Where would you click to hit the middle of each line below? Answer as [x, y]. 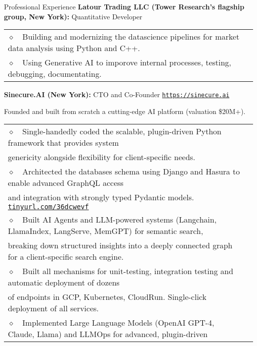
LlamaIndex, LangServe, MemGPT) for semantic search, [106, 231]
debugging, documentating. [55, 74]
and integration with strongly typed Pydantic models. [101, 197]
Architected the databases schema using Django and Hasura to [131, 172]
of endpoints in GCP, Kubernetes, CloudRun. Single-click [107, 297]
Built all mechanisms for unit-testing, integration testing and [128, 271]
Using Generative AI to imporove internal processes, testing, [127, 62]
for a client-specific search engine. [66, 257]
